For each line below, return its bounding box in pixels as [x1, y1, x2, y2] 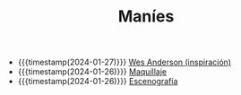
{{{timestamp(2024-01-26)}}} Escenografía [17, 76, 178, 87]
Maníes [117, 6, 175, 27]
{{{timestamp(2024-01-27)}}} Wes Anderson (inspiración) [17, 56, 231, 68]
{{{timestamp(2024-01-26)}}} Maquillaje [17, 66, 168, 77]
